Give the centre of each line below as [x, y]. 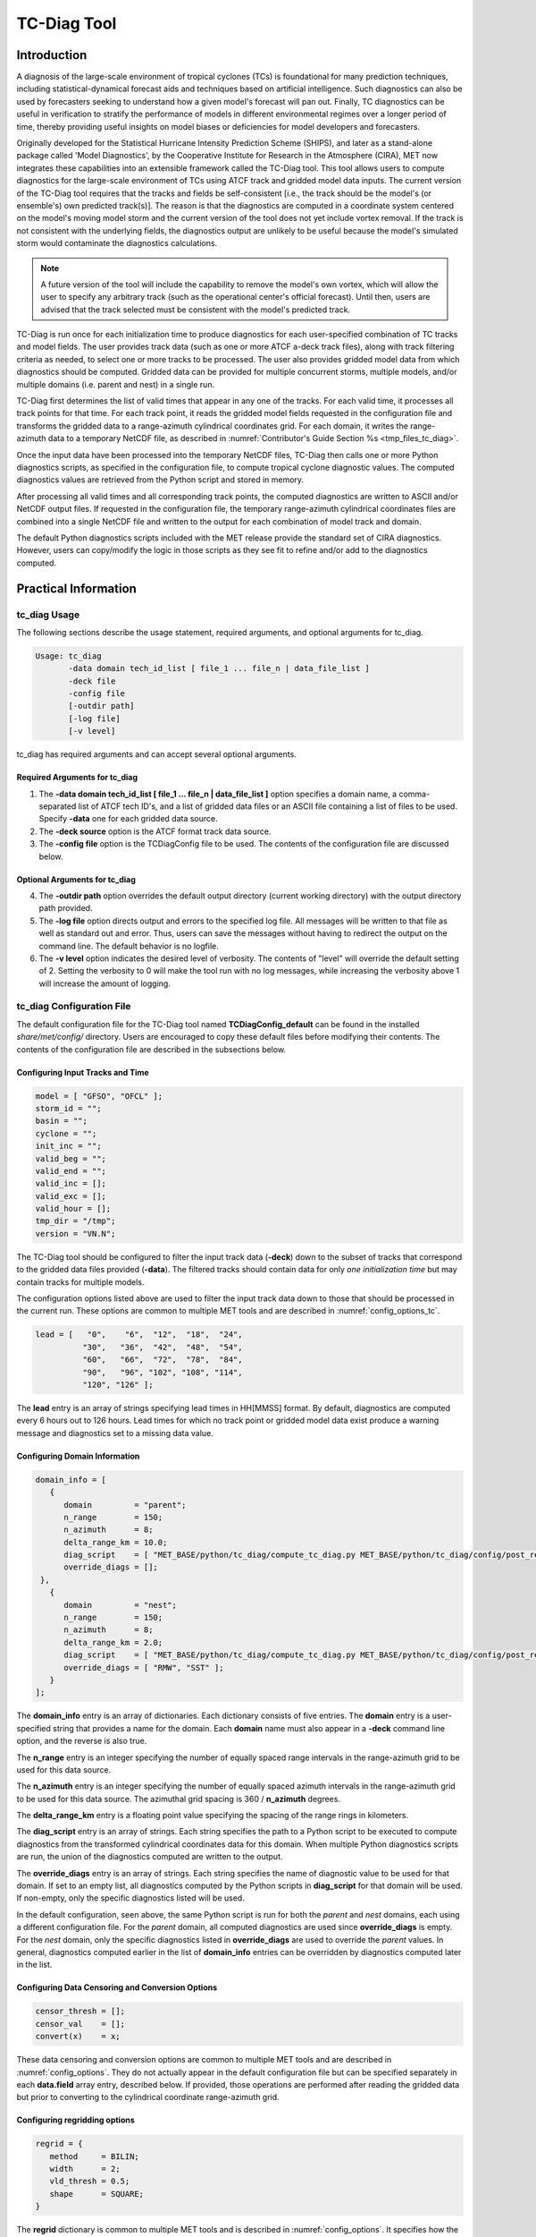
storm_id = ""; [68, 1108]
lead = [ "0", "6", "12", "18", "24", [139, 1335]
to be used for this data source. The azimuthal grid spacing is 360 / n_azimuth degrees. [179, 1799]
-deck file [92, 681]
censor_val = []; [80, 2024]
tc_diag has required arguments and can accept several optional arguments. [156, 754]
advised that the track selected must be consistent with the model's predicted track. [196, 310]
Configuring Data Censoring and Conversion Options [117, 1987]
